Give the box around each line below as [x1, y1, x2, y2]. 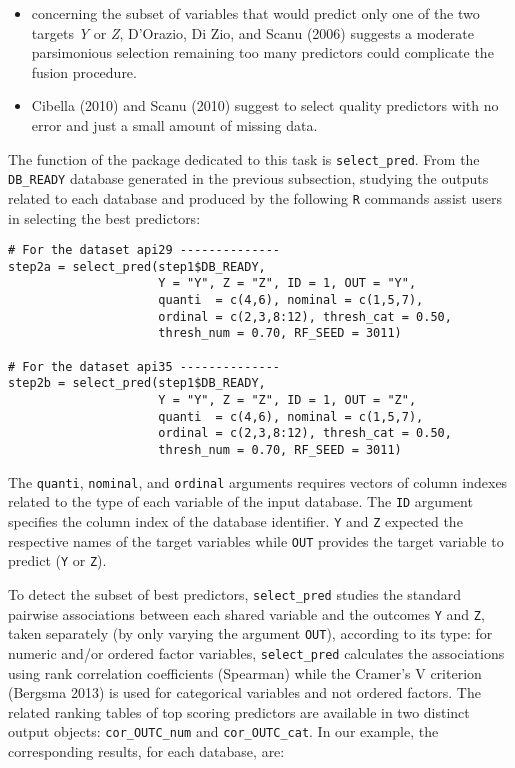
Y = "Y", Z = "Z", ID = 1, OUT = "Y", [158, 276, 417, 291]
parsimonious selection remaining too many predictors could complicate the [31, 42, 494, 63]
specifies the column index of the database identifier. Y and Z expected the [8, 510, 463, 531]
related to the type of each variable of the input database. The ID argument [8, 491, 473, 512]
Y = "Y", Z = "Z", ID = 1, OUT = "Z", [158, 393, 417, 408]
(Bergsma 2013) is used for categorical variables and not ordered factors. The [8, 682, 481, 703]
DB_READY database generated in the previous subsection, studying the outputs [8, 168, 489, 189]
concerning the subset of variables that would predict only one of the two [31, 3, 480, 23]
